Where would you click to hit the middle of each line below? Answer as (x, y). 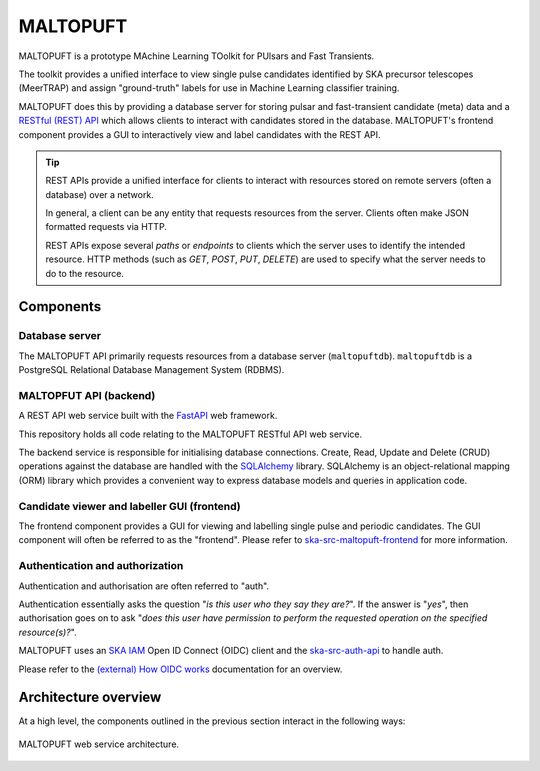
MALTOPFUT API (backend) (87, 395)
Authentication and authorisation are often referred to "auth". (144, 586)
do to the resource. (85, 273)
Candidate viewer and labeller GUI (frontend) (129, 506)
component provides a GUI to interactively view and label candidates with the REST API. (199, 134)
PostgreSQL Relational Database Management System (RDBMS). (151, 370)
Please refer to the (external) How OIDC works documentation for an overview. (180, 669)
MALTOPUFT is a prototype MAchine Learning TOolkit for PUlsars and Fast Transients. (196, 56)
